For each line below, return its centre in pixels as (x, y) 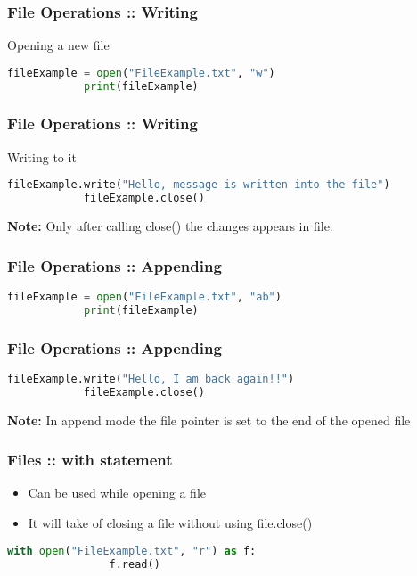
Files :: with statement (90, 460)
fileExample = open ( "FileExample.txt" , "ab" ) (144, 296)
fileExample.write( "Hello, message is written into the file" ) (199, 185)
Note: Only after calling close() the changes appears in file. (170, 226)
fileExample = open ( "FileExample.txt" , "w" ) (141, 73)
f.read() (135, 564)
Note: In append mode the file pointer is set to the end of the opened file (209, 420)
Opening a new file (58, 45)
